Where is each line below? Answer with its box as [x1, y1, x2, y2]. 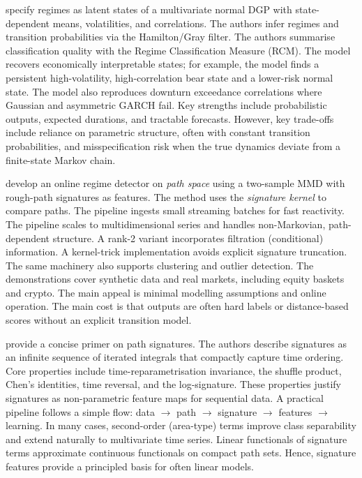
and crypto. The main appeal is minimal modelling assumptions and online [6, 285, 326, 299]
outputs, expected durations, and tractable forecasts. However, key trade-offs [6, 111, 334, 126]
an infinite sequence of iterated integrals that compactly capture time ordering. [6, 350, 344, 364]
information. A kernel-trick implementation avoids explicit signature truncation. [6, 244, 347, 259]
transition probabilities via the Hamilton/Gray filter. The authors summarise [6, 29, 335, 44]
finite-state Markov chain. [6, 152, 116, 167]
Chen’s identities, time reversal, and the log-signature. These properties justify [6, 377, 342, 391]
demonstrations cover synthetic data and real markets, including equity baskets [6, 271, 345, 286]
